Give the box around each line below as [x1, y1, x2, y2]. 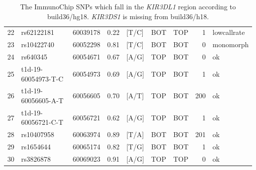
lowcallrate [212, 27, 245, 37]
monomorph [212, 39, 249, 50]
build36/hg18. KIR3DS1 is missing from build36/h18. [47, 11, 209, 21]
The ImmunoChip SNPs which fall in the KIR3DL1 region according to [20, 1, 236, 11]
